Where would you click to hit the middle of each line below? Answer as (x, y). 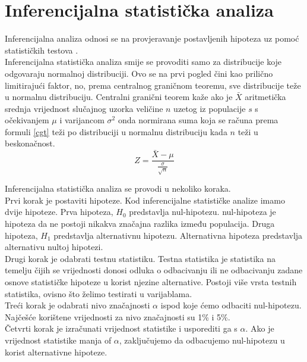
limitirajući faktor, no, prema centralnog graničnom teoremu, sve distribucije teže (153, 85)
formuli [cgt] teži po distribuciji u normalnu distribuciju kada (116, 131)
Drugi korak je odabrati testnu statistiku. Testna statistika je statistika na (140, 258)
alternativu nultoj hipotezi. (54, 247)
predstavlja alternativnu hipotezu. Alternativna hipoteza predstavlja (178, 235)
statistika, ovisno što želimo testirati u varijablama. (99, 293)
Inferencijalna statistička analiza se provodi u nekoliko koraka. (118, 188)
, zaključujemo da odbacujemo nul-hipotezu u (202, 340)
